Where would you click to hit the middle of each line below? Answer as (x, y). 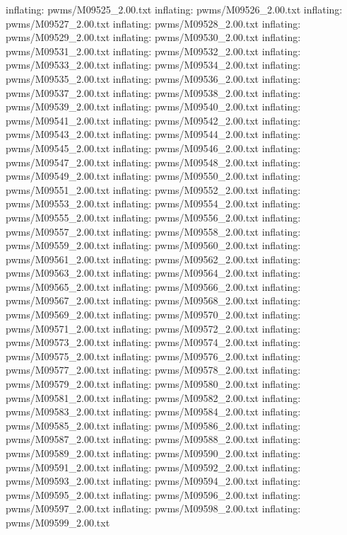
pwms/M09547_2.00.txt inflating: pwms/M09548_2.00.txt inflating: (153, 162)
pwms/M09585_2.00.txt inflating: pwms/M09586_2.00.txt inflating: (153, 425)
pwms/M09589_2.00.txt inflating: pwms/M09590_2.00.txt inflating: (153, 453)
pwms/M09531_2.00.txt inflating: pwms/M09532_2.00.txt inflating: (153, 51)
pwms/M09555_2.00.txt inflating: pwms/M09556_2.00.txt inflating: (153, 217)
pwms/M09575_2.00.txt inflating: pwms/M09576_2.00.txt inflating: (153, 356)
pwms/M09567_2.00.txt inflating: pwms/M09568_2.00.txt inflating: (153, 300)
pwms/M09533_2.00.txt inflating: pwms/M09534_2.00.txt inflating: (153, 65)
